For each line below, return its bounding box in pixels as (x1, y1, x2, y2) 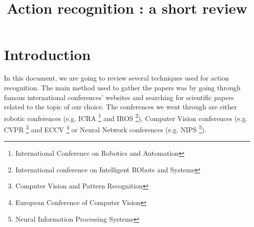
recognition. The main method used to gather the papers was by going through (4, 82, 241, 92)
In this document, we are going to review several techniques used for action (4, 73, 229, 83)
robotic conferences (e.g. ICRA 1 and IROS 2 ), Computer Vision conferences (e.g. (4, 111, 248, 123)
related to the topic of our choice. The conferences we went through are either (4, 102, 237, 112)
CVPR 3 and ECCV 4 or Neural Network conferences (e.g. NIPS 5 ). (4, 123, 207, 134)
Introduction (4, 44, 91, 64)
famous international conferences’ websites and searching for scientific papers (4, 92, 234, 102)
